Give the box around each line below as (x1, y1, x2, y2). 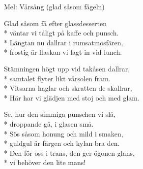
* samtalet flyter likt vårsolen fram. (4, 73, 111, 83)
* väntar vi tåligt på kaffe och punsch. (4, 28, 119, 38)
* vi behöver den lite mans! (4, 157, 86, 168)
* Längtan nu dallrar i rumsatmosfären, (4, 37, 123, 47)
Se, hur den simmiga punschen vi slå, (4, 109, 115, 119)
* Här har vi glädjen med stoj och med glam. (4, 92, 140, 102)
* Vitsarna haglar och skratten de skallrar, (4, 83, 132, 93)
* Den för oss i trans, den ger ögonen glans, (4, 147, 135, 158)
